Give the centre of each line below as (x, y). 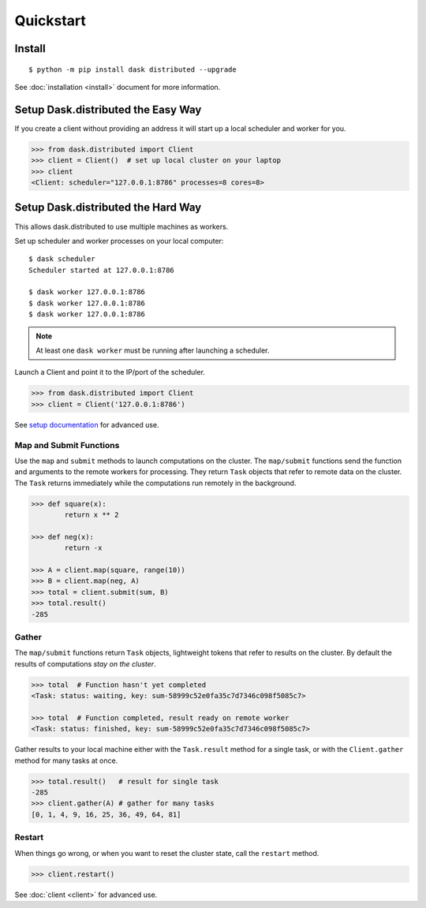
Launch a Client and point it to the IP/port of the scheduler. (110, 372)
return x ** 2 (92, 515)
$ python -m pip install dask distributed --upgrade (133, 69)
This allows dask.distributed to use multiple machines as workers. (121, 226)
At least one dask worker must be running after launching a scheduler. (153, 350)
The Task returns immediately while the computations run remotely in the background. (155, 483)
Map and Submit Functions (67, 445)
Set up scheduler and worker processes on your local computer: (119, 241)
